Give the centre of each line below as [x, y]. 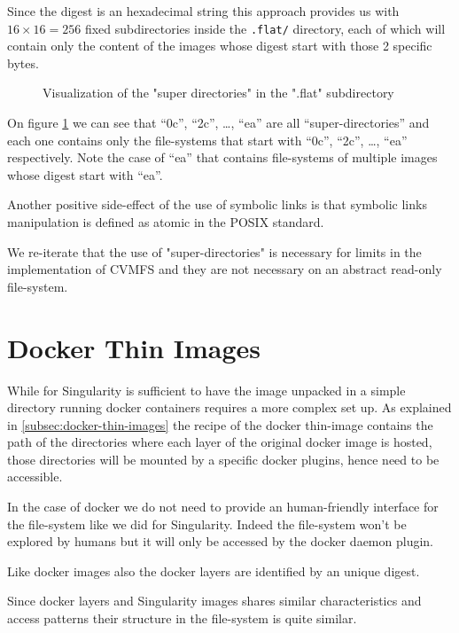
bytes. [23, 63]
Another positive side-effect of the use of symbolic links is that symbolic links [217, 204]
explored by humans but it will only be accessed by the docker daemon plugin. [220, 541]
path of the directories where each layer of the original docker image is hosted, [220, 442]
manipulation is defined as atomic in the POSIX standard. [166, 222]
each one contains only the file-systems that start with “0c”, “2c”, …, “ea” [207, 140]
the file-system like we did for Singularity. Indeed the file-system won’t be [207, 524]
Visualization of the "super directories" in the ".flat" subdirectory [218, 93]
